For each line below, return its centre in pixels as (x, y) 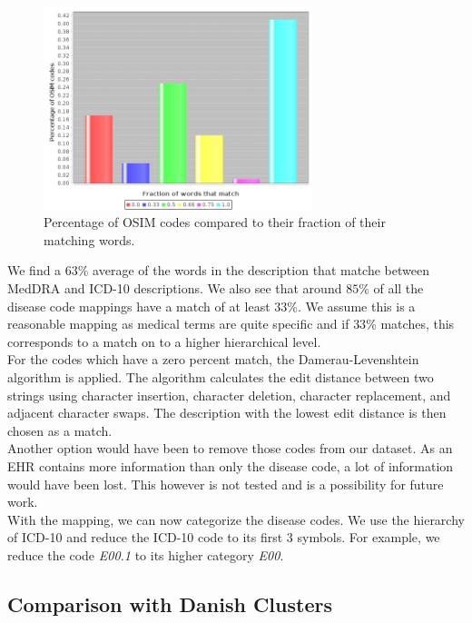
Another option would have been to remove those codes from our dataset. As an (230, 448)
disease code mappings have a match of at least (139, 306)
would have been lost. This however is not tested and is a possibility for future (226, 484)
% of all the (391, 287)
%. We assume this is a (351, 306)
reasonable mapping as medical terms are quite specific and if (178, 324)
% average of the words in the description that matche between (253, 270)
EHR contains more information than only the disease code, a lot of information (231, 465)
